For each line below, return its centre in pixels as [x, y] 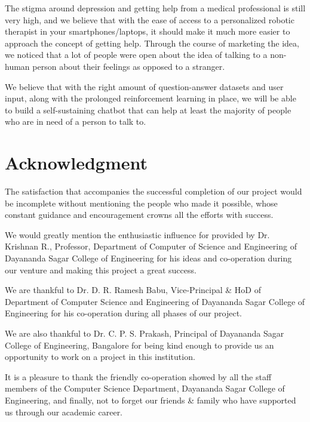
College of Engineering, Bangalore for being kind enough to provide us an [139, 345]
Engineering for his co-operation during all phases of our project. [123, 313]
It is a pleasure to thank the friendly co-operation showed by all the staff [138, 376]
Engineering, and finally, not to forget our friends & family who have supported [151, 400]
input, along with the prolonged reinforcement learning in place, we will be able [151, 98]
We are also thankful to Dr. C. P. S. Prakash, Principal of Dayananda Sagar [145, 333]
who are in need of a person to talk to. [76, 121]
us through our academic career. [64, 412]
